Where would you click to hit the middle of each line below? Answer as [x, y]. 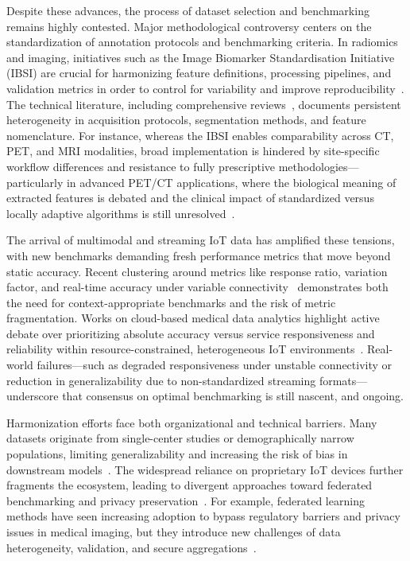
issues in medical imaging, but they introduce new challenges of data [174, 532]
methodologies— [319, 166]
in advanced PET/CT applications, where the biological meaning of [231, 182]
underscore [33, 396]
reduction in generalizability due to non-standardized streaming [161, 380]
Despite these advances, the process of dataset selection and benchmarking [188, 10]
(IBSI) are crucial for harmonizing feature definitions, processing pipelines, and [199, 73]
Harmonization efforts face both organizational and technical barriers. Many [192, 422]
